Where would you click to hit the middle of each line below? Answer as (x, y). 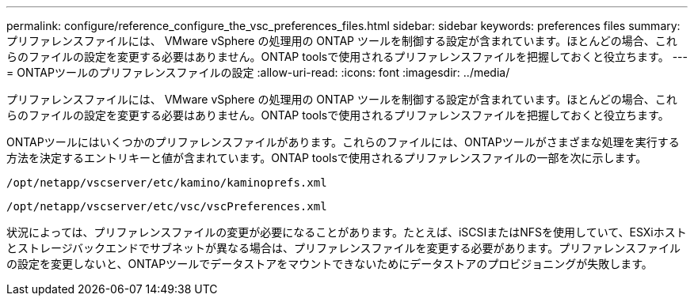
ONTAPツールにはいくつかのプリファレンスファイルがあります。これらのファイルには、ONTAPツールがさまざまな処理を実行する (343, 142)
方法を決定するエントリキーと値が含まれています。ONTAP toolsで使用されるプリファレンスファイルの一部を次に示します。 (327, 158)
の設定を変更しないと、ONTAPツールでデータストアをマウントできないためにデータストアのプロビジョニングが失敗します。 (330, 264)
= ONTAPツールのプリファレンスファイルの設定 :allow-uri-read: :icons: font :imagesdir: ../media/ (258, 72)
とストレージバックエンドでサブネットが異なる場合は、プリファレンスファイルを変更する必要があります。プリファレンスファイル (343, 248)
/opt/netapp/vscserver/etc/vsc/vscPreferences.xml (167, 206)
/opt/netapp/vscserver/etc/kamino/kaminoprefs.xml (167, 183)
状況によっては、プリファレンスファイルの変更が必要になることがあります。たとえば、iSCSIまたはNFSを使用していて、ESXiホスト (347, 232)
